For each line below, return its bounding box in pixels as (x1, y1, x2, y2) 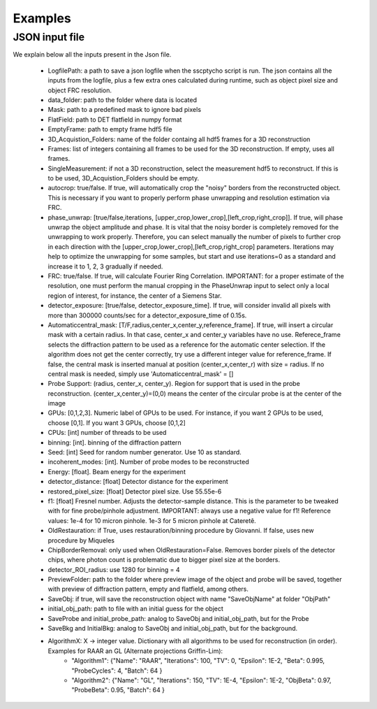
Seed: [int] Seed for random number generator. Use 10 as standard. (47, 448, 242, 457)
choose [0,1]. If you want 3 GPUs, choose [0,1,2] (47, 418, 186, 427)
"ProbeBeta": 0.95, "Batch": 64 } (71, 686, 165, 694)
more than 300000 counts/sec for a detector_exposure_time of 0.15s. (47, 311, 247, 320)
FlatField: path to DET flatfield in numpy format (47, 115, 182, 124)
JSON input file (13, 31, 85, 43)
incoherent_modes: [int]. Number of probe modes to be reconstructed (47, 458, 249, 466)
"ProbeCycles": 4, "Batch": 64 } (71, 666, 163, 675)
